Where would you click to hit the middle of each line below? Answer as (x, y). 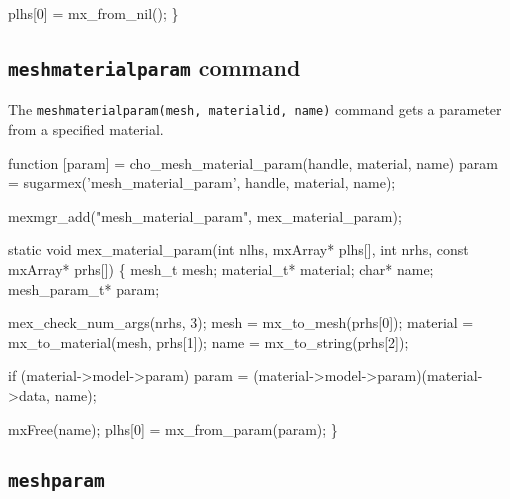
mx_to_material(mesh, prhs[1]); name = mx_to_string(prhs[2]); (208, 341)
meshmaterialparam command (154, 66)
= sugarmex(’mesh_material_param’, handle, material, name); (202, 182)
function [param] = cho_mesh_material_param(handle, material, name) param (253, 162)
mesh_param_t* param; (84, 288)
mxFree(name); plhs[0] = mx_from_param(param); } (173, 428)
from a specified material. (86, 129)
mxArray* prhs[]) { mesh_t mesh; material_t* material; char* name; (221, 269)
